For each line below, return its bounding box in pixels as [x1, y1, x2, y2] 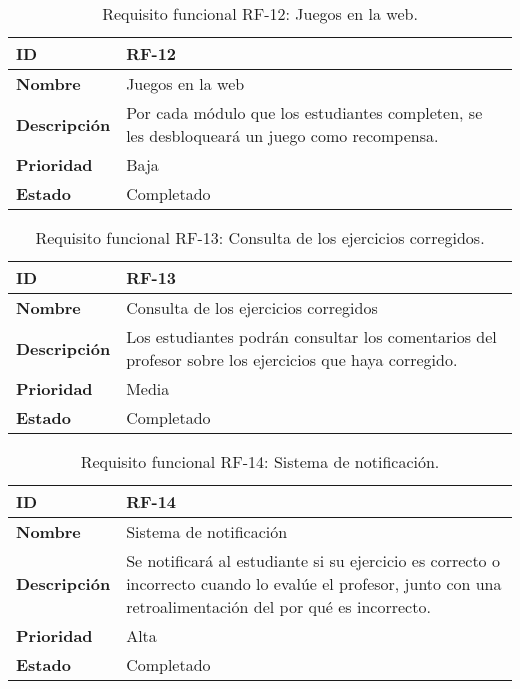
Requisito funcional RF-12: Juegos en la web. [102, 2, 418, 25]
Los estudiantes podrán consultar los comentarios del [126, 325, 497, 348]
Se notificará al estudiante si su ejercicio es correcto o [126, 549, 500, 572]
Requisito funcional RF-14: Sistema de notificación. [80, 450, 440, 473]
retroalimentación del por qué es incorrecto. [126, 595, 431, 618]
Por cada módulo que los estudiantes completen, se [126, 101, 483, 124]
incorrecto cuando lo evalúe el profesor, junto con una [126, 572, 502, 595]
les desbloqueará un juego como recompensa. [126, 124, 439, 147]
